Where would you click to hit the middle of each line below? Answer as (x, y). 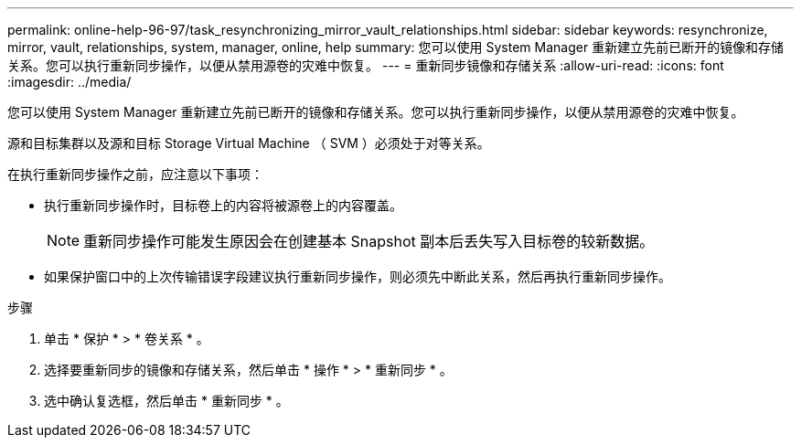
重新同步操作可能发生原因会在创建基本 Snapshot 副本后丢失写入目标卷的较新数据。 (369, 241)
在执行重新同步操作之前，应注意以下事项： (135, 174)
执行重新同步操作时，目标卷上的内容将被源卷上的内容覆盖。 (223, 205)
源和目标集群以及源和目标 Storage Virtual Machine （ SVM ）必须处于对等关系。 (249, 143)
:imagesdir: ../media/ (69, 82)
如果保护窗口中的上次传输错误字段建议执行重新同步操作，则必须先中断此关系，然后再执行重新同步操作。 (358, 276)
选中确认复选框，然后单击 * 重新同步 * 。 (166, 401)
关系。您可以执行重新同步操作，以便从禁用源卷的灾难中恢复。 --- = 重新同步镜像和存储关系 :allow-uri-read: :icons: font (366, 65)
